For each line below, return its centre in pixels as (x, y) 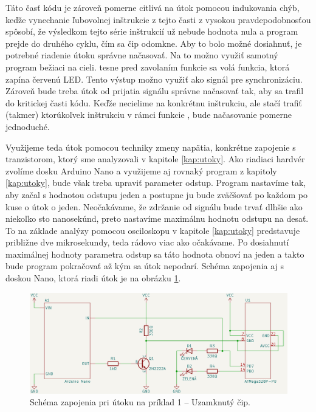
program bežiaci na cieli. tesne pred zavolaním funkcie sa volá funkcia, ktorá (148, 67)
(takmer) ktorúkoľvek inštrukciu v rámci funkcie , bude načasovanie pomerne (149, 115)
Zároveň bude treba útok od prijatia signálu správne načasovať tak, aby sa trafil (155, 91)
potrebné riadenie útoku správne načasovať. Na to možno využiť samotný (142, 55)
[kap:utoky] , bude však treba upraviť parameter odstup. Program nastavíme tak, (156, 183)
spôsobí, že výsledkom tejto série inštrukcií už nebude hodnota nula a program (152, 31)
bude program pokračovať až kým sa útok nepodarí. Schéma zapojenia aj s (145, 266)
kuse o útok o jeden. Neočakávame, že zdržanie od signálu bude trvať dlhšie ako (154, 206)
